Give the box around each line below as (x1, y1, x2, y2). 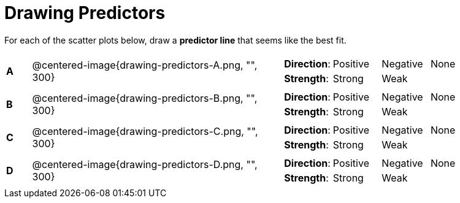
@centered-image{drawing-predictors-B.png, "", (32, 91, 258, 104)
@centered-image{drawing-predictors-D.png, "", (32, 158, 258, 170)
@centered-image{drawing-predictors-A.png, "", (32, 58, 258, 71)
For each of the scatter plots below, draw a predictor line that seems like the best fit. (4, 34, 347, 45)
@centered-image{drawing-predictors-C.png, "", (32, 124, 258, 137)
